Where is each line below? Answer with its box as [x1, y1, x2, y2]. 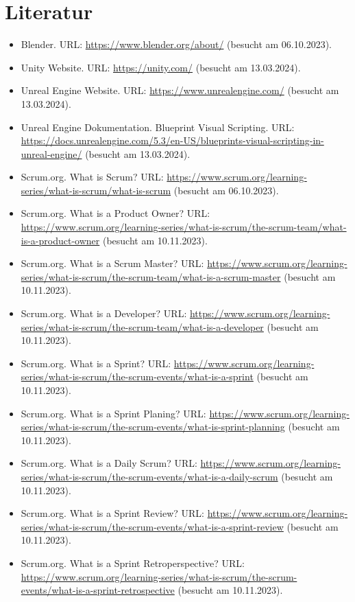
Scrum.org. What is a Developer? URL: [21, 306, 187, 321]
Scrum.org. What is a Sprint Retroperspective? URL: [21, 555, 245, 570]
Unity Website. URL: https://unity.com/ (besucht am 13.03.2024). [21, 60, 301, 74]
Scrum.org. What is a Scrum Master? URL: [21, 256, 204, 270]
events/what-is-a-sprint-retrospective [21, 583, 175, 597]
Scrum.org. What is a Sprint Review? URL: [21, 506, 204, 520]
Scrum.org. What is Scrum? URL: [21, 170, 164, 184]
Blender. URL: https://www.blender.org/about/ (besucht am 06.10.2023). [21, 37, 332, 51]
